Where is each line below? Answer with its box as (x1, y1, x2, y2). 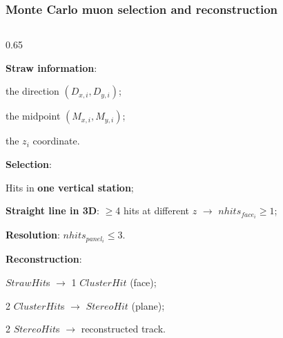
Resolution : (6, 227, 60, 242)
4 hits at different (115, 203, 189, 218)
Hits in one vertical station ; (6, 180, 134, 194)
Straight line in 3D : (6, 203, 99, 218)
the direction (6, 84, 59, 98)
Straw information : (6, 60, 97, 75)
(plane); (131, 298, 165, 312)
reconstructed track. (81, 321, 166, 336)
